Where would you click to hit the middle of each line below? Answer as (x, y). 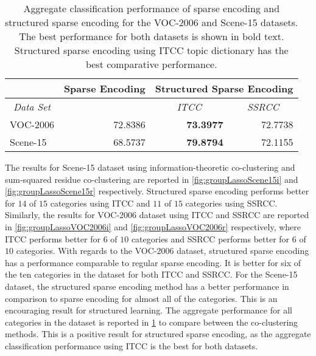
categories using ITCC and (100, 203)
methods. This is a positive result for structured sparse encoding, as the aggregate (158, 334)
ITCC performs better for (53, 238)
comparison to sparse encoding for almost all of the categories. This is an (141, 298)
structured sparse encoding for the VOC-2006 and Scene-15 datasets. (152, 22)
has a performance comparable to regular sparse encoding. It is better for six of (153, 262)
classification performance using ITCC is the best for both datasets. (132, 345)
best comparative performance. (151, 64)
